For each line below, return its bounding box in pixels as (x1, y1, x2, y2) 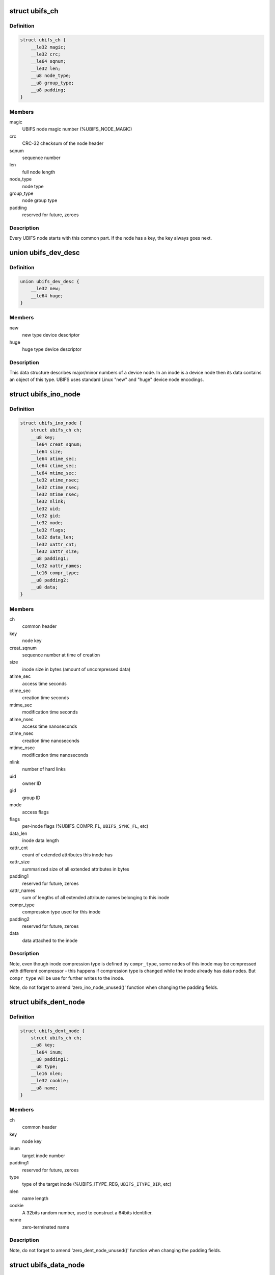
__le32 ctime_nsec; (31, 484, 80, 490)
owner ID (22, 780, 42, 786)
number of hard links (22, 766, 66, 772)
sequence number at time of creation (22, 652, 100, 658)
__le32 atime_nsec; (31, 477, 80, 483)
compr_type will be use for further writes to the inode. (9, 975, 125, 981)
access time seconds (22, 680, 67, 686)
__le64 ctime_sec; (31, 463, 77, 469)
